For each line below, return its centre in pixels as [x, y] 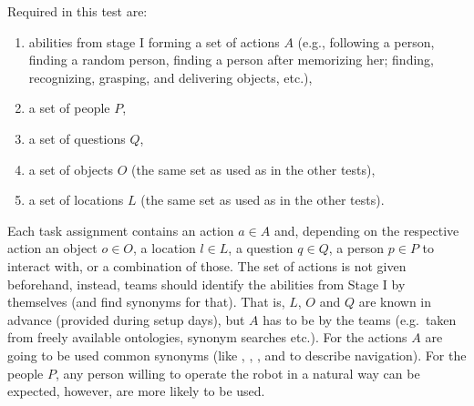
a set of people [69, 108]
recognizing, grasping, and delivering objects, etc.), [170, 77]
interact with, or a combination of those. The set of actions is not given [207, 265]
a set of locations [76, 200]
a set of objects [71, 169]
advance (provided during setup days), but [126, 319]
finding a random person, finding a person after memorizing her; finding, [231, 60]
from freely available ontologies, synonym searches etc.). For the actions [207, 337]
